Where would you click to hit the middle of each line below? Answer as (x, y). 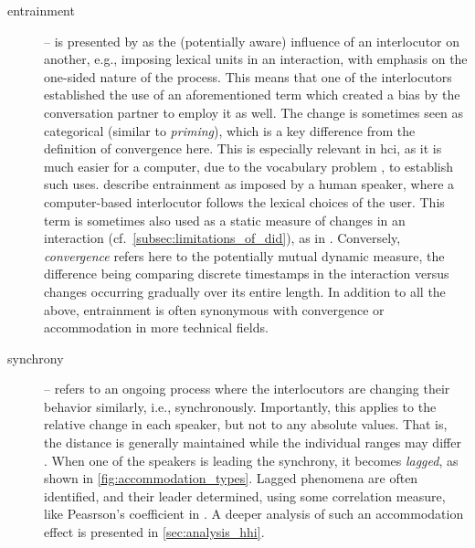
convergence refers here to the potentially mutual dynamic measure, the (244, 255)
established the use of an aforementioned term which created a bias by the (252, 95)
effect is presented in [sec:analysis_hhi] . (154, 532)
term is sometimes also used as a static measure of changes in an (225, 220)
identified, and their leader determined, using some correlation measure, (245, 495)
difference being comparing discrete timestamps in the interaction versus (247, 274)
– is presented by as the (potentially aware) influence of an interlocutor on (252, 41)
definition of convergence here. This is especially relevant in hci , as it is (243, 148)
